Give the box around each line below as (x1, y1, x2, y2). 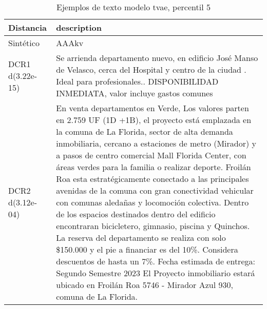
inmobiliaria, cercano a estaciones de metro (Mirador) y (56, 137, 256, 149)
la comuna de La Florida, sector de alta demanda (56, 126, 233, 137)
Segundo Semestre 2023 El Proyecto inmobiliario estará (56, 267, 255, 279)
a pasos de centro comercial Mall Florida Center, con (56, 149, 246, 161)
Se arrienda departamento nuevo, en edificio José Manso (56, 52, 258, 64)
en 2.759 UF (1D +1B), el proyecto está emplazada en (56, 114, 252, 126)
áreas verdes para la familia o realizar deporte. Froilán (56, 161, 251, 173)
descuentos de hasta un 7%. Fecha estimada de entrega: (56, 255, 255, 267)
